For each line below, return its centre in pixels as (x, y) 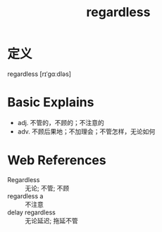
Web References (57, 161)
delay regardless (32, 212)
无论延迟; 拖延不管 (52, 220)
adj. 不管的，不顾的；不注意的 (61, 122)
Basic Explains (51, 102)
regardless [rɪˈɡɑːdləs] (39, 74)
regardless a (25, 196)
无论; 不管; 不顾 (47, 188)
